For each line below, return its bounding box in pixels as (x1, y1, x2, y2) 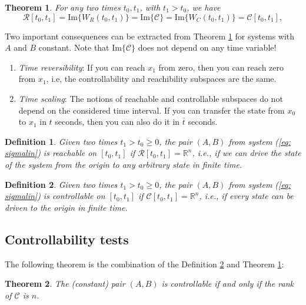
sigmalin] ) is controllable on (5, 190, 105, 202)
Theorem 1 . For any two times (5, 1, 121, 13)
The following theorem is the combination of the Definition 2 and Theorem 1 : (5, 257, 284, 270)
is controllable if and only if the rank (161, 277, 294, 290)
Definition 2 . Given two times (5, 178, 118, 190)
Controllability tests (5, 230, 129, 248)
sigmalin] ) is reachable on (5, 147, 97, 159)
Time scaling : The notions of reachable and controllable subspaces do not (18, 92, 283, 104)
